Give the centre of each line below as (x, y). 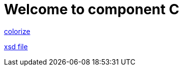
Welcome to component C (92, 9)
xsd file (16, 46)
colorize (17, 31)
